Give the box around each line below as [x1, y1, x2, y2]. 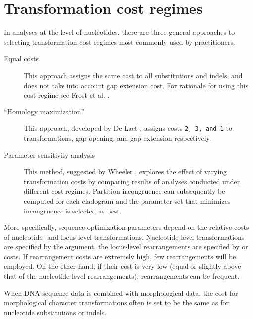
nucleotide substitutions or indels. [4, 307, 107, 317]
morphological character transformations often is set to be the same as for [4, 297, 229, 308]
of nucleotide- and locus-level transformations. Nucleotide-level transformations [4, 231, 245, 242]
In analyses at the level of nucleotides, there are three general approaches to [4, 27, 235, 37]
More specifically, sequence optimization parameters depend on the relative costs [4, 222, 249, 232]
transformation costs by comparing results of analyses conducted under [24, 176, 240, 186]
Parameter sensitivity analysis [4, 149, 95, 160]
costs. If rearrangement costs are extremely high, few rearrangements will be [4, 251, 236, 261]
